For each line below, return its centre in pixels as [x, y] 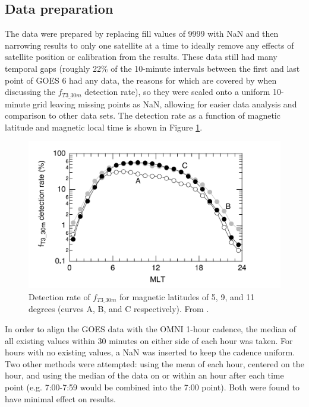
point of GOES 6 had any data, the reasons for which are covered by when [141, 80]
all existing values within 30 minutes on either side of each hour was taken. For [149, 340]
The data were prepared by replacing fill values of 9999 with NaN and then [142, 34]
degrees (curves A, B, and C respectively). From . [119, 309]
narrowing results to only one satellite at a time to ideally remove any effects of [149, 45]
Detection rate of [59, 297]
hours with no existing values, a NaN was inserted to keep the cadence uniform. [150, 352]
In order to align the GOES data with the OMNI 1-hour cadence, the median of [151, 329]
